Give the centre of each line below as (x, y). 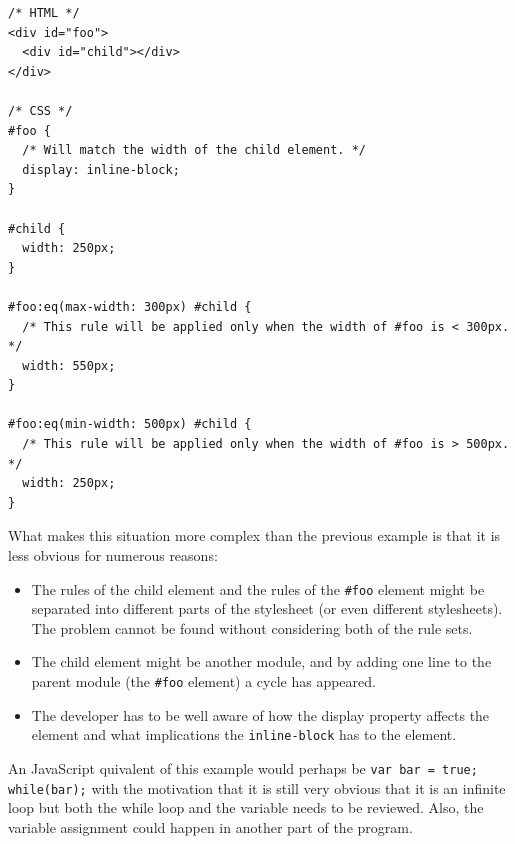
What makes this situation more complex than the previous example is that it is (254, 535)
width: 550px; (69, 365)
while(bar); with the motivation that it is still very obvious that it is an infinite (257, 787)
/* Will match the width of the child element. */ (194, 150)
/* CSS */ (40, 110)
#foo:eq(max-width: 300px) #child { (130, 306)
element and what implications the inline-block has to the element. (244, 734)
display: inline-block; (101, 169)
